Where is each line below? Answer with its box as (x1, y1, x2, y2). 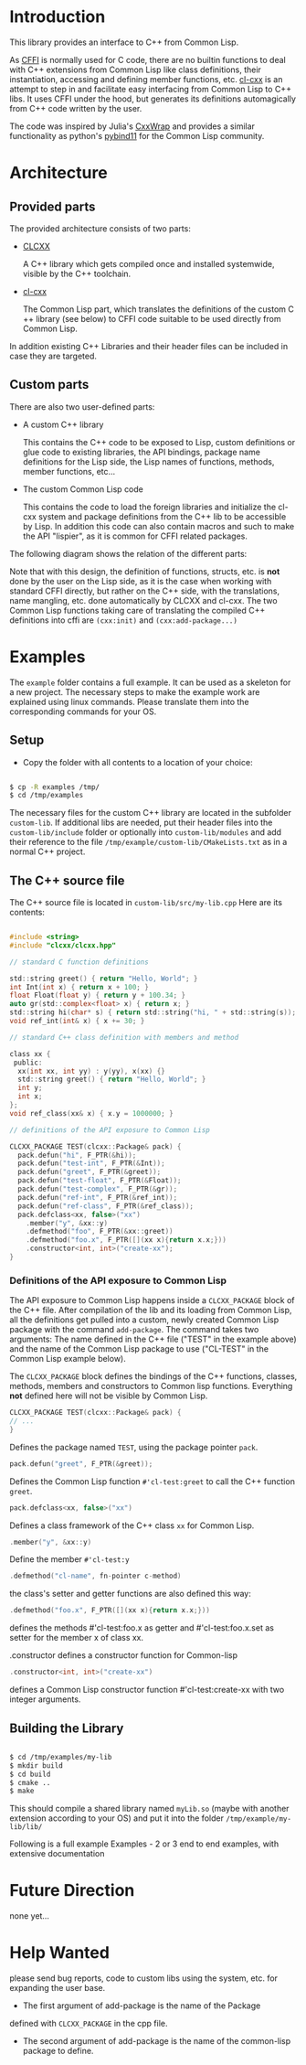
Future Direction (9, 1880, 135, 1901)
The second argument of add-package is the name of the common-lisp (22, 2036, 291, 2047)
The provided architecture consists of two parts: (9, 222, 192, 234)
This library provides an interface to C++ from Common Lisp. (9, 37, 239, 48)
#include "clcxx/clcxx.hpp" (9, 940, 117, 950)
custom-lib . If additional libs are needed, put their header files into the (9, 817, 273, 829)
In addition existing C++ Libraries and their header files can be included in (9, 340, 289, 351)
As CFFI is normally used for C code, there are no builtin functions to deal (9, 54, 286, 65)
